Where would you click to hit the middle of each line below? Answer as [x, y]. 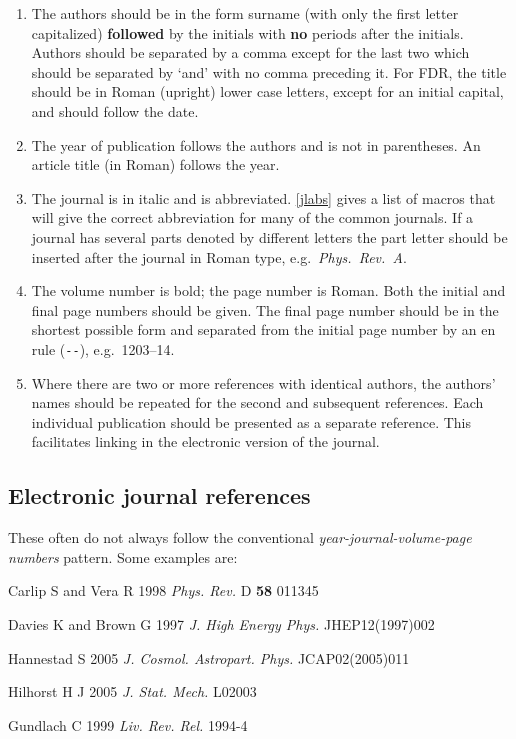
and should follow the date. [115, 110]
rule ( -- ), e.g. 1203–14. [103, 348]
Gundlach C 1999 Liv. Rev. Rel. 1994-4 [128, 724]
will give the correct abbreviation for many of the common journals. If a [252, 217]
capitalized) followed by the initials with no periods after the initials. [247, 32]
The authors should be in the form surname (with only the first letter [245, 13]
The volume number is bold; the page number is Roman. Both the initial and [268, 290]
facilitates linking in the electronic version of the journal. [205, 441]
